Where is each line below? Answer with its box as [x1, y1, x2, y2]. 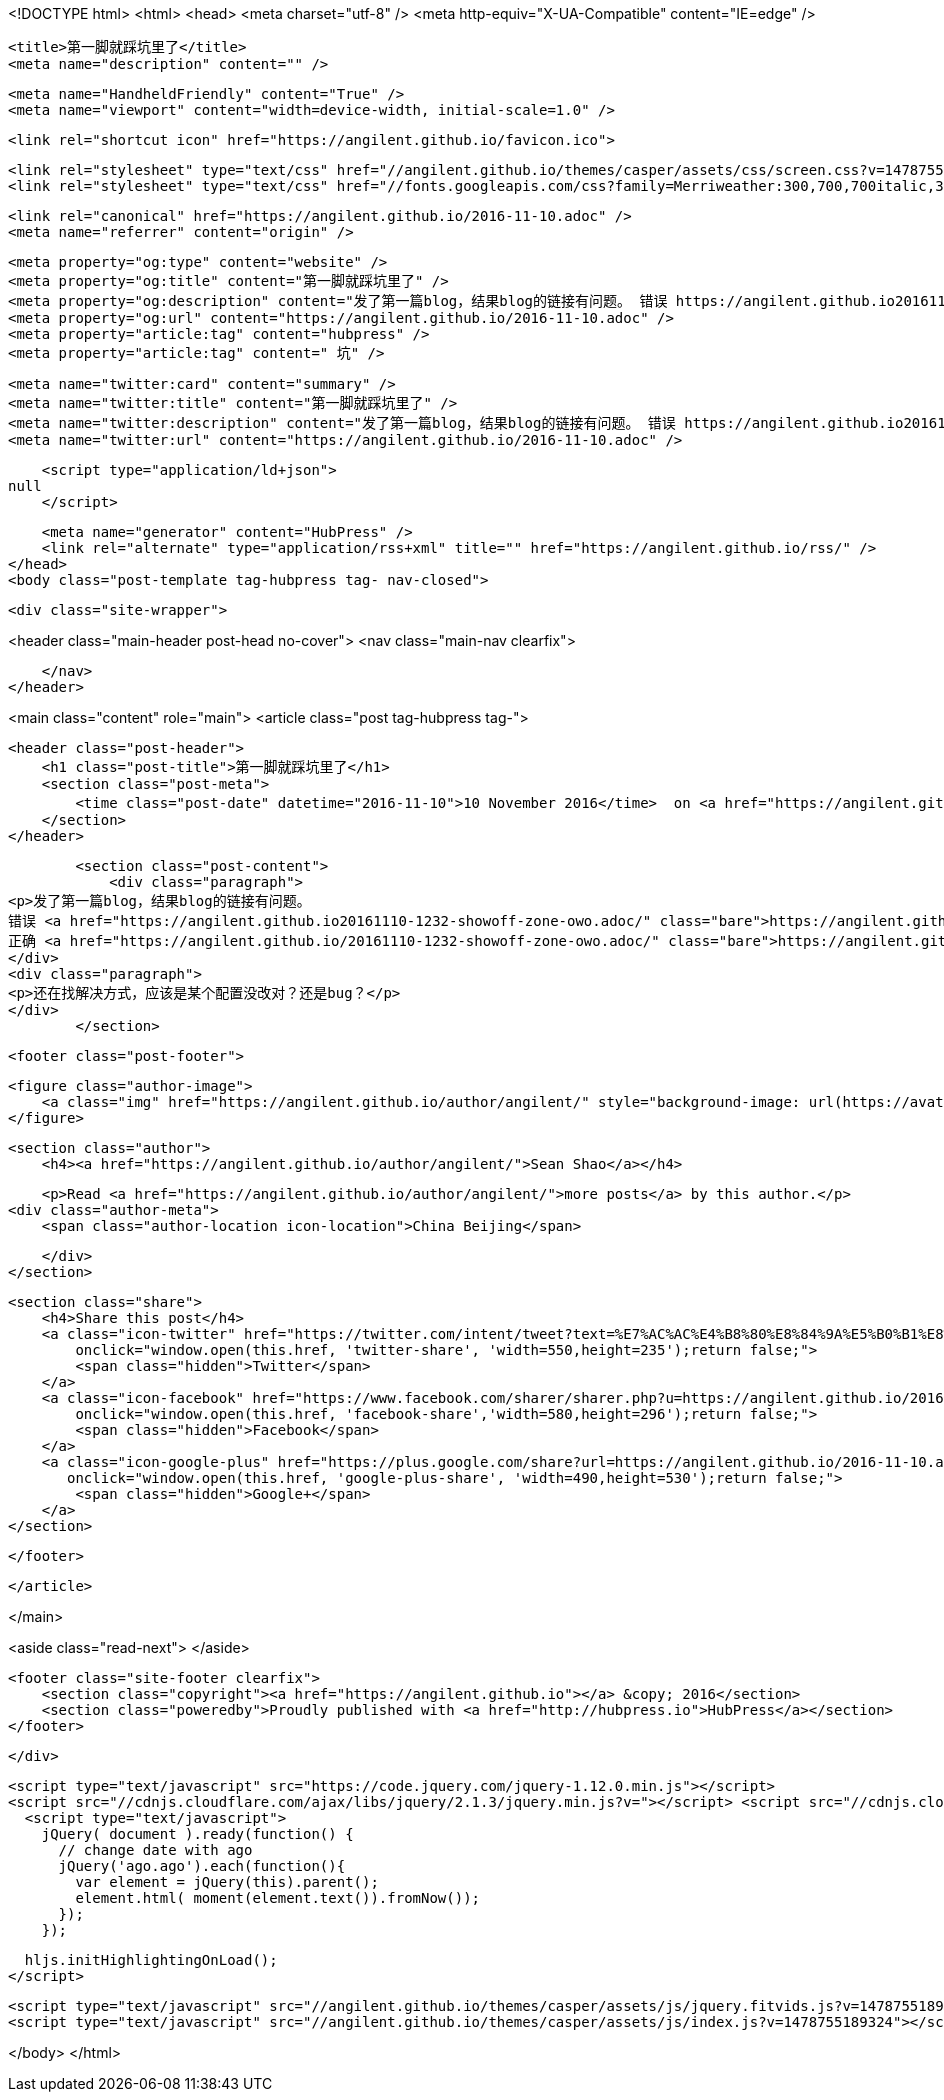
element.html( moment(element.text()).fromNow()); [75, 1890, 481, 1906]
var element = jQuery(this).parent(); [75, 1874, 379, 1890]
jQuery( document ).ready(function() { [41, 1826, 354, 1842]
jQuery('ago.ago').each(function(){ [58, 1858, 346, 1874]
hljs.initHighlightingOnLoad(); [24, 1952, 278, 1968]
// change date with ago [58, 1842, 253, 1858]
